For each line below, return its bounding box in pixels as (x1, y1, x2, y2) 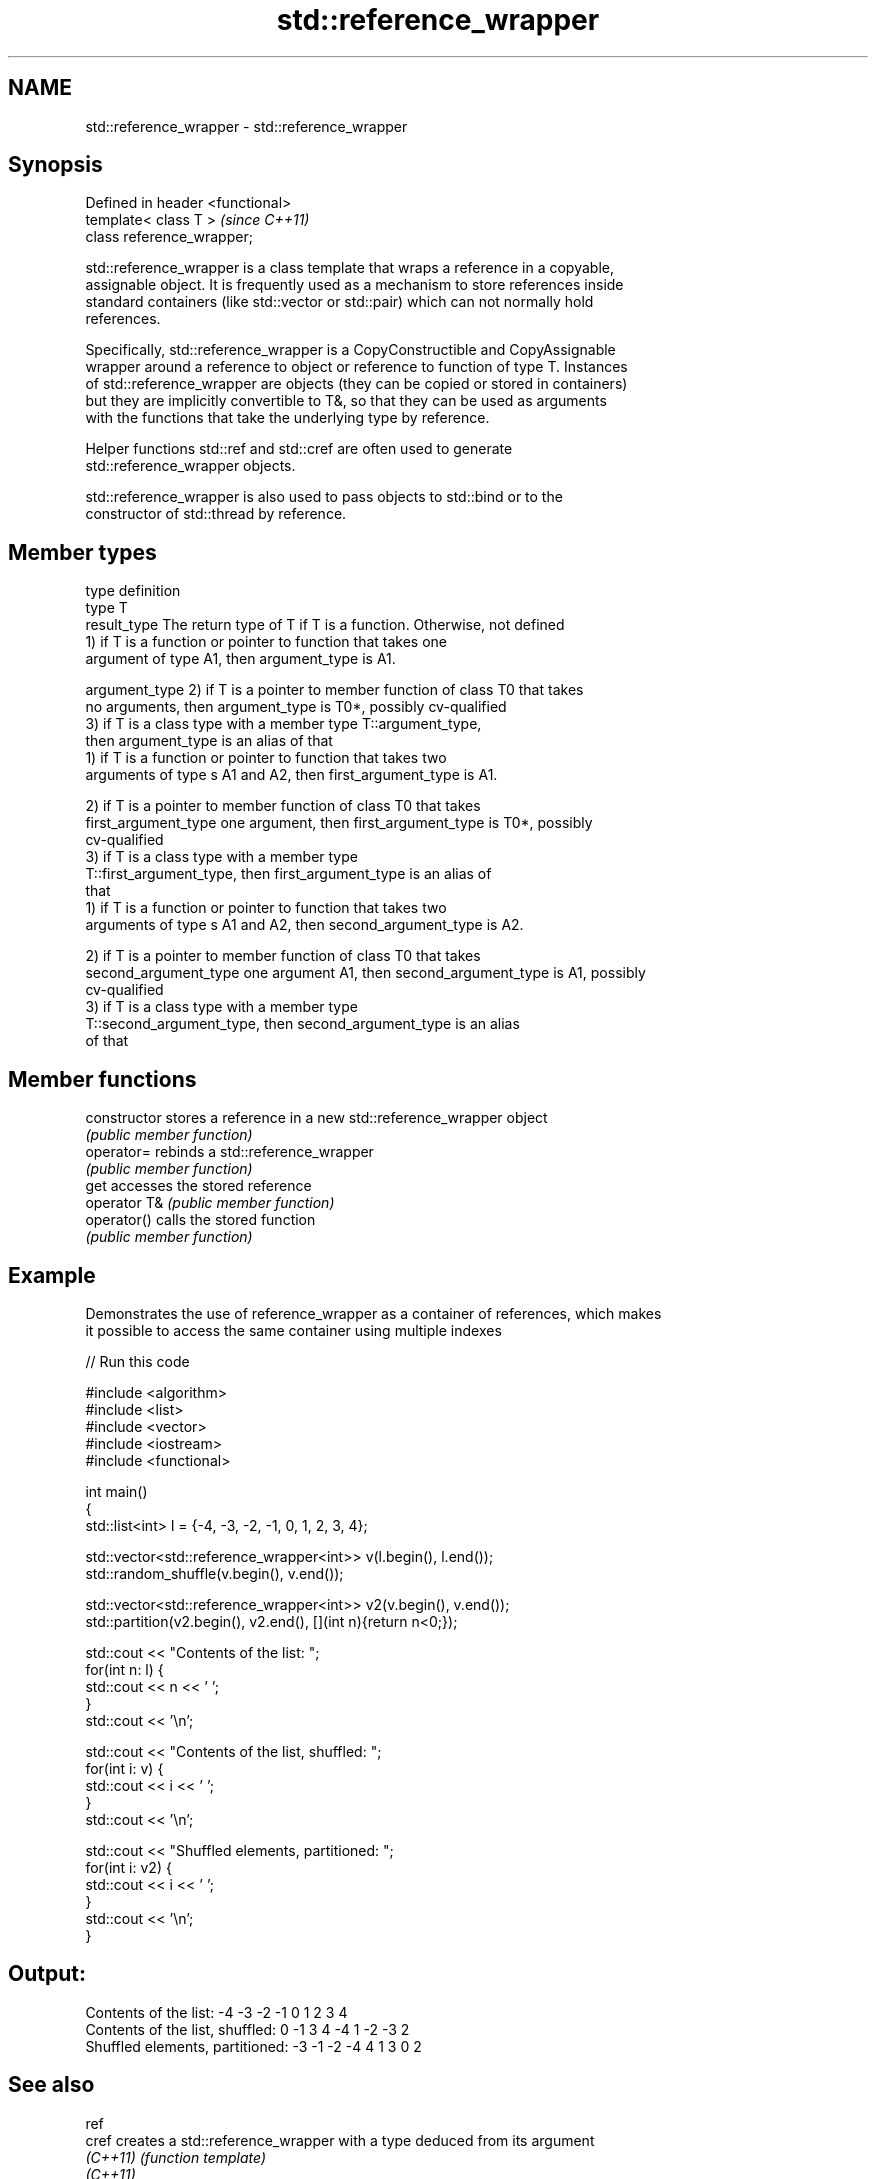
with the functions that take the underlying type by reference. (85, 409, 490, 427)
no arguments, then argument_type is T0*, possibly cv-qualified (85, 698, 507, 716)
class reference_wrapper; (85, 228, 253, 246)
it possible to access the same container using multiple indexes (85, 1321, 502, 1339)
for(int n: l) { (85, 1660, 164, 1678)
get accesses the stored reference (85, 1177, 312, 1195)
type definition (85, 582, 181, 600)
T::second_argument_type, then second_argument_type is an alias (85, 1015, 520, 1033)
